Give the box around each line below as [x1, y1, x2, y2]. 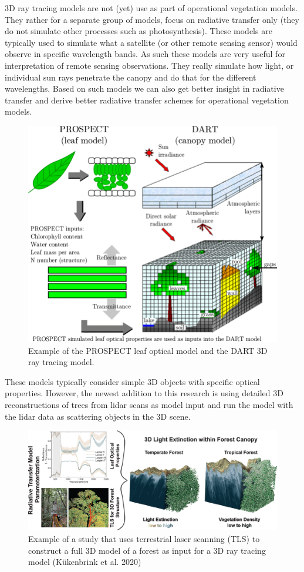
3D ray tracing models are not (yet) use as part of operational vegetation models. [5, 2, 298, 14]
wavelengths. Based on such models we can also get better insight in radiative [5, 82, 284, 95]
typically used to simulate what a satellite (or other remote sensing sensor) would [5, 36, 298, 48]
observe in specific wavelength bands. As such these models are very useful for [5, 48, 285, 60]
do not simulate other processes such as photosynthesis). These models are [5, 25, 272, 37]
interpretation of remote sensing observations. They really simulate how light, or [5, 59, 294, 71]
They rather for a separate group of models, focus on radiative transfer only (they [5, 13, 299, 25]
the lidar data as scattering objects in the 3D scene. [5, 410, 191, 422]
